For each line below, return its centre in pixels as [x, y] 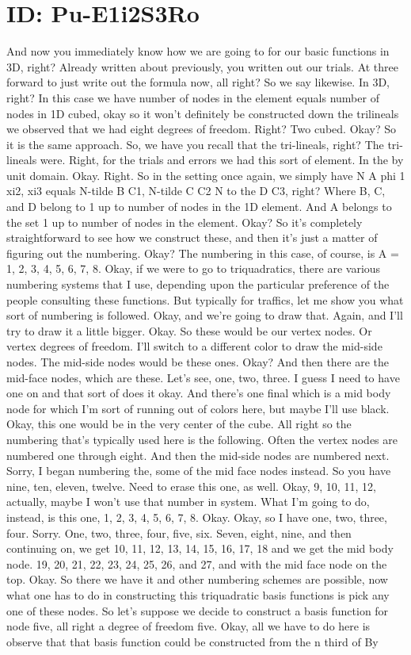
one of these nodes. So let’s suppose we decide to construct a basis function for [198, 610]
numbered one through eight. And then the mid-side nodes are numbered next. [198, 455]
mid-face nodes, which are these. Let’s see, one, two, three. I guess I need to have [203, 377]
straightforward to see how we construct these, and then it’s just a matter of [192, 237]
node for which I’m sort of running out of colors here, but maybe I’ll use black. [198, 408]
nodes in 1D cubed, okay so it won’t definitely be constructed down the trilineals [203, 113]
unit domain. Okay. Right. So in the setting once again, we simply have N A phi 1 [206, 175]
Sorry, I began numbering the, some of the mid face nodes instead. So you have [199, 471]
